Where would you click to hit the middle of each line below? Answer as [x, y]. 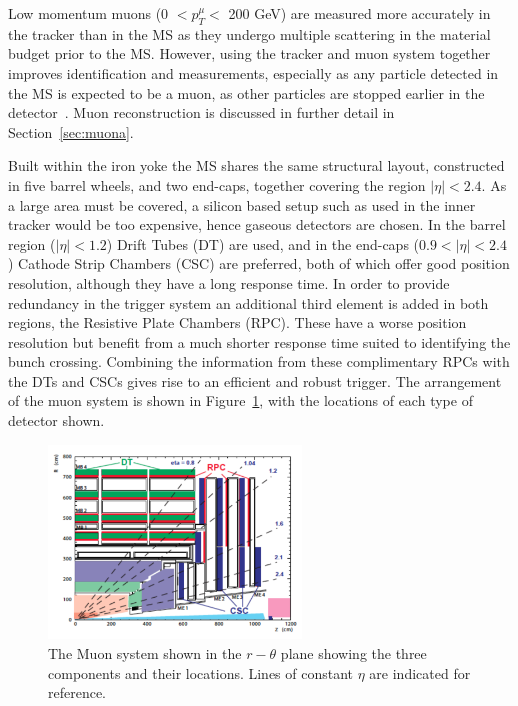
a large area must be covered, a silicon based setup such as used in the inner [242, 204]
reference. [77, 692]
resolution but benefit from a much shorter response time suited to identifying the [259, 341]
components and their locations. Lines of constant [201, 672]
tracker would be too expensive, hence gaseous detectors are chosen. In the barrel [257, 224]
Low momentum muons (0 [88, 13]
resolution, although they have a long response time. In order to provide [229, 282]
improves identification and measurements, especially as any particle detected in [253, 72]
